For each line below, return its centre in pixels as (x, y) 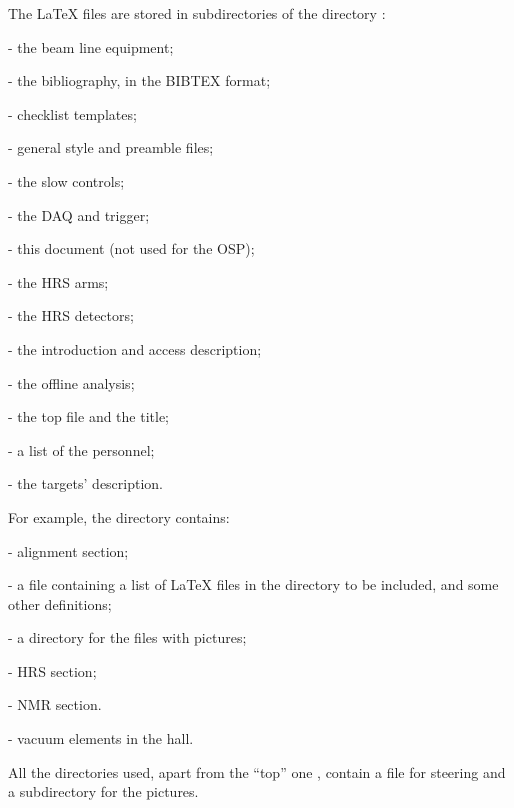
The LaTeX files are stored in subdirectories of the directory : (197, 13)
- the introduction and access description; (135, 348)
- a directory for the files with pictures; (127, 637)
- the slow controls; (66, 180)
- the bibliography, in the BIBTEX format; (139, 80)
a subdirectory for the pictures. (103, 791)
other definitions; (60, 603)
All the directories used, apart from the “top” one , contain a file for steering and (257, 771)
